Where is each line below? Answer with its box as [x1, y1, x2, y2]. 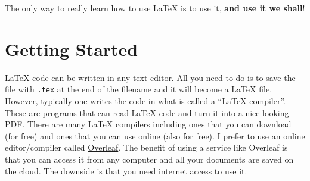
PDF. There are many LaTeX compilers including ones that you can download [5, 118, 292, 130]
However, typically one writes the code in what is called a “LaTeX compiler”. [5, 94, 286, 107]
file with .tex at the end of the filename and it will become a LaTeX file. [5, 83, 272, 95]
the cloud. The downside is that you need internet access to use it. [5, 164, 247, 177]
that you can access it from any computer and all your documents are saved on [5, 152, 294, 165]
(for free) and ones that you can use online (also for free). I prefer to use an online [5, 129, 305, 142]
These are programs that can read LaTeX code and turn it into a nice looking [5, 106, 289, 118]
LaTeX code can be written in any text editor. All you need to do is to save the [5, 71, 296, 83]
